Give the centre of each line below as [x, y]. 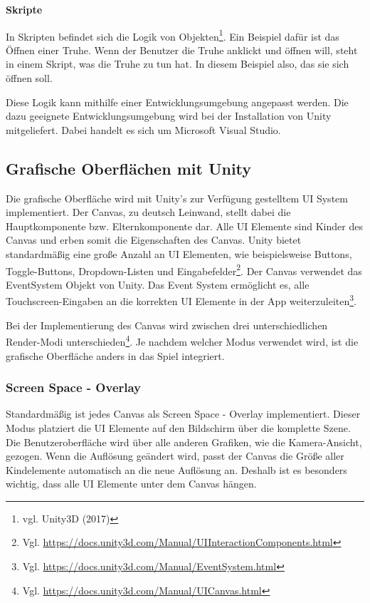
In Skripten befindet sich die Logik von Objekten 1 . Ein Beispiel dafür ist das [173, 35]
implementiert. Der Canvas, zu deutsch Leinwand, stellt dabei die [148, 212]
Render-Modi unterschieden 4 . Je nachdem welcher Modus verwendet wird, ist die [182, 340]
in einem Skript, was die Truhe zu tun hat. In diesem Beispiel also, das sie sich [178, 64]
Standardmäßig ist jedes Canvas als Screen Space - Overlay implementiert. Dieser [183, 414]
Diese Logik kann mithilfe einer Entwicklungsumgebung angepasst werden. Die [177, 102]
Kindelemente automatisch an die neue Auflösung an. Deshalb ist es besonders [176, 469]
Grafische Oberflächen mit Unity [129, 168]
